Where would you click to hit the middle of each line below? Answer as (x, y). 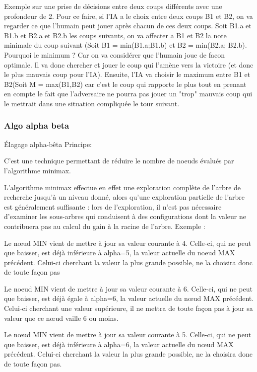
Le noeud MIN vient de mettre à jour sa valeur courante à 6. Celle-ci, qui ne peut (128, 288)
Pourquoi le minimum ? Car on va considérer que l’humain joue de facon (114, 54)
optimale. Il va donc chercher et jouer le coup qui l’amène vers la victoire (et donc (129, 64)
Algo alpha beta (37, 125)
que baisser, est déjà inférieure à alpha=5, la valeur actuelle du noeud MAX (120, 253)
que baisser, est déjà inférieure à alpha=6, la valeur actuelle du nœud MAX (119, 344)
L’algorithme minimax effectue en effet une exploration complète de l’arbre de (123, 187)
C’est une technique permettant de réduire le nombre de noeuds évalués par (119, 161)
